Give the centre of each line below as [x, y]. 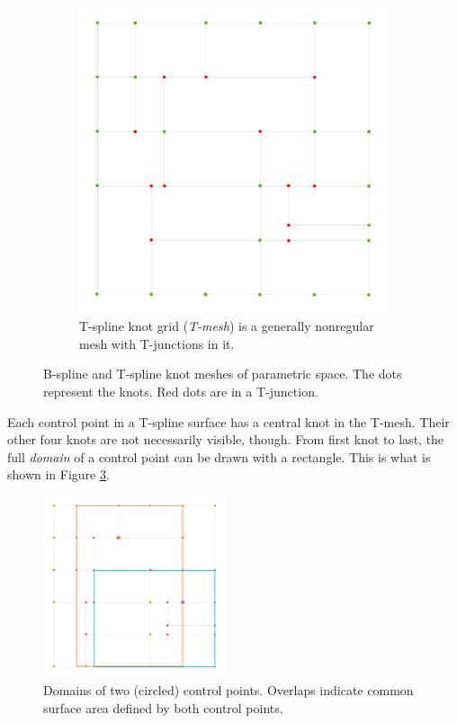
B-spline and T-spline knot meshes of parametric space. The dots [223, 374]
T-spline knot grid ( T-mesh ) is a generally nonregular [227, 326]
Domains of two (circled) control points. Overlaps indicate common [228, 690]
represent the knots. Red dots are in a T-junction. [181, 392]
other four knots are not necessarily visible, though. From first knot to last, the [226, 439]
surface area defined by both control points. [163, 707]
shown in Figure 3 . [58, 474]
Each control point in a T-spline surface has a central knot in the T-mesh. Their [228, 421]
